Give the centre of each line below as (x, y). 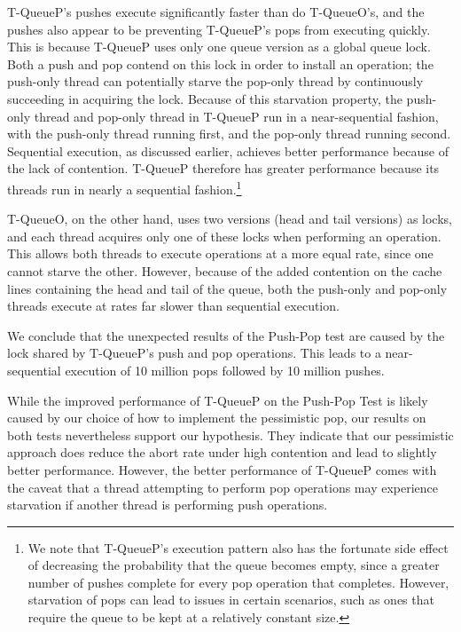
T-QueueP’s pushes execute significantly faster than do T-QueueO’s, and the (216, 12)
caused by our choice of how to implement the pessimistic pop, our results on (217, 418)
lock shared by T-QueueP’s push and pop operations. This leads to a (194, 353)
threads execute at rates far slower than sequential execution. (173, 306)
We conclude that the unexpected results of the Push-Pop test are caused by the (226, 335)
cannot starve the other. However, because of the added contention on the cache (225, 270)
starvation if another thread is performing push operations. (168, 505)
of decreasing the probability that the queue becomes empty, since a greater (234, 565)
